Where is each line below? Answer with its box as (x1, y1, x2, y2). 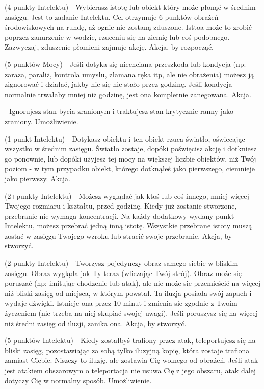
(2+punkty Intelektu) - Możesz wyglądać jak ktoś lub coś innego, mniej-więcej (5, 190, 249, 201)
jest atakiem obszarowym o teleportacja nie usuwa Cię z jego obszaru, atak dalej (5, 365, 256, 375)
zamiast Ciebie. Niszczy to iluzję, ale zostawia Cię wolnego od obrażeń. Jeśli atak (5, 355, 258, 365)
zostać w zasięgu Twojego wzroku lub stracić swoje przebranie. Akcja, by (5, 230, 232, 241)
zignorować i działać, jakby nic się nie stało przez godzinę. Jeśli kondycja (5, 79, 232, 89)
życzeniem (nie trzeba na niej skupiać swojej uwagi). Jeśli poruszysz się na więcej (5, 308, 258, 318)
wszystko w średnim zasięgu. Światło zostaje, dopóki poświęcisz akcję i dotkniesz (5, 143, 257, 154)
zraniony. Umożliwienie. (5, 116, 78, 126)
